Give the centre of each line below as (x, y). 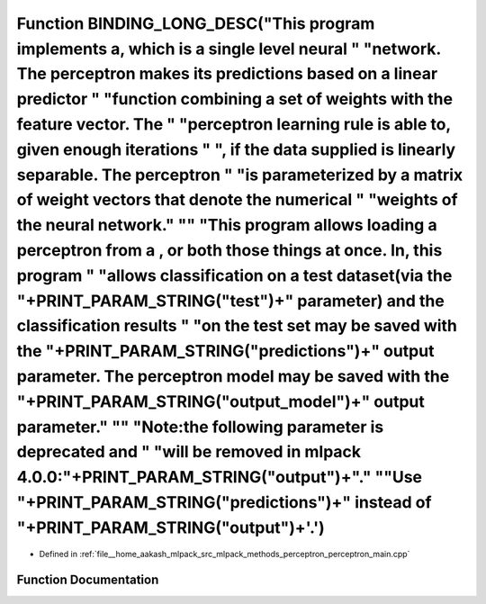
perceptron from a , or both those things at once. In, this (229, 250)
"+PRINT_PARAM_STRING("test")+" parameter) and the (230, 301)
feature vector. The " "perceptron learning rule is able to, (234, 124)
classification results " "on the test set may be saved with (237, 326)
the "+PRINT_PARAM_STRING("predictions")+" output (225, 352)
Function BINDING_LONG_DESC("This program (196, 23)
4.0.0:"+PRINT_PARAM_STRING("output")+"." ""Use (220, 478)
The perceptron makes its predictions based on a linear (227, 74)
